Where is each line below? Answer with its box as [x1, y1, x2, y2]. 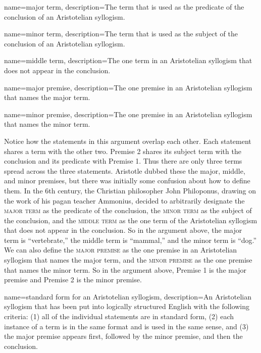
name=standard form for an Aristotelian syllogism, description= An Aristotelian [4, 291, 251, 301]
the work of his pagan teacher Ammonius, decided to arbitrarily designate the [4, 195, 245, 206]
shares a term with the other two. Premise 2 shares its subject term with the [4, 145, 241, 156]
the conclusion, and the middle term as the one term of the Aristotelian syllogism [4, 215, 257, 225]
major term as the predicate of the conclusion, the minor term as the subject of [4, 205, 252, 216]
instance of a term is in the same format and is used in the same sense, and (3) [4, 321, 249, 331]
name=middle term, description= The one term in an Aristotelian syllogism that [4, 55, 252, 66]
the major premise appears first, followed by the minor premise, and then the [4, 331, 243, 341]
